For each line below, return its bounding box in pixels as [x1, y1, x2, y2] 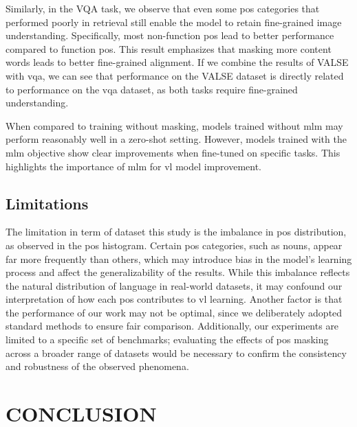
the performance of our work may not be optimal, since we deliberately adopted [6, 305, 343, 319]
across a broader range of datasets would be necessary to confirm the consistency [6, 345, 347, 360]
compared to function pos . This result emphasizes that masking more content [6, 41, 332, 56]
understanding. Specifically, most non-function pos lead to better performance [6, 28, 334, 43]
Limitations [6, 192, 89, 213]
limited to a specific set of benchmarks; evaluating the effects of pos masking [6, 332, 329, 347]
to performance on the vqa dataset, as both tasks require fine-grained [6, 82, 298, 96]
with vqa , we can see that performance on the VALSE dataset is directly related [6, 68, 344, 82]
